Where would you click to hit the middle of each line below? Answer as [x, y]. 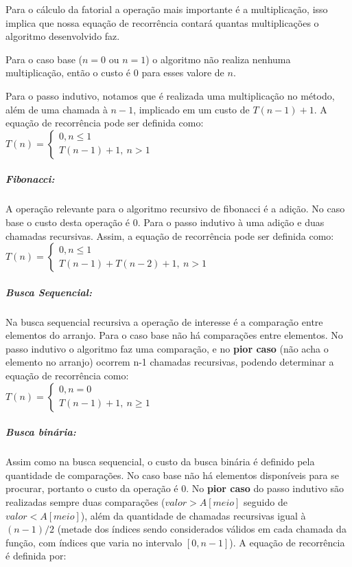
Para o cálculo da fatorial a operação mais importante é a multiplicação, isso [167, 9]
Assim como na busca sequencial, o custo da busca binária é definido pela [160, 462]
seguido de [266, 501]
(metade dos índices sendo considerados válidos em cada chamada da [202, 529]
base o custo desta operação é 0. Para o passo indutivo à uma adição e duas [165, 222]
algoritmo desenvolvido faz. [63, 36]
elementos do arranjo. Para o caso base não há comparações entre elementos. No [174, 335]
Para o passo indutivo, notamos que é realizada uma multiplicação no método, [170, 95]
